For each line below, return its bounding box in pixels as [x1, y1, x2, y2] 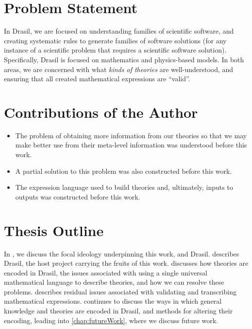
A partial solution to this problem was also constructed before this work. [15, 165, 232, 176]
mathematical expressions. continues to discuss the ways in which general [4, 296, 222, 306]
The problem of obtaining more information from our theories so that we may [15, 130, 247, 140]
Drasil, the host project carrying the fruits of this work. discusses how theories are [4, 258, 249, 268]
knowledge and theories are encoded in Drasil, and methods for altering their [4, 306, 233, 316]
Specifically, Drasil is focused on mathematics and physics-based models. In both [4, 54, 244, 64]
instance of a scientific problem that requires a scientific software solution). [4, 45, 227, 55]
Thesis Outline [4, 220, 104, 240]
